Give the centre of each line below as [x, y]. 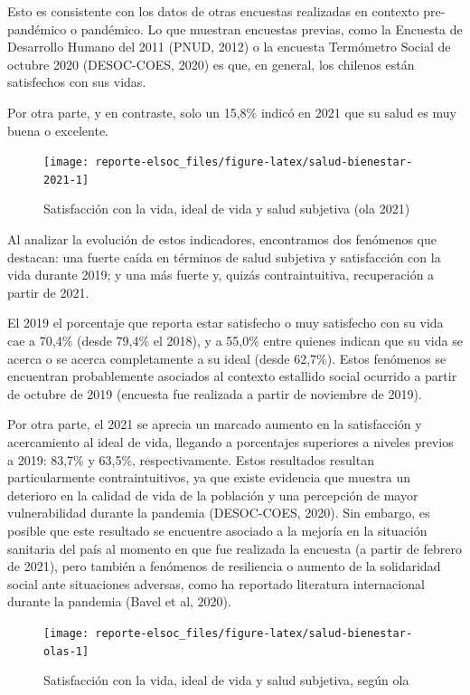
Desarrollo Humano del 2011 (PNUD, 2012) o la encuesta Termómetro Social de [229, 47]
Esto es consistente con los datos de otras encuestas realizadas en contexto [213, 11]
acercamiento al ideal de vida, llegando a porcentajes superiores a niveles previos [230, 442]
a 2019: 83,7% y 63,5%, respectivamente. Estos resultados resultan [191, 459]
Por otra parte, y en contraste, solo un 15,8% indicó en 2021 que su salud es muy [232, 112]
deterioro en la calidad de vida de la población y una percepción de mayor [213, 495]
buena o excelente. [58, 130]
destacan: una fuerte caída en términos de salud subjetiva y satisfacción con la [224, 257]
